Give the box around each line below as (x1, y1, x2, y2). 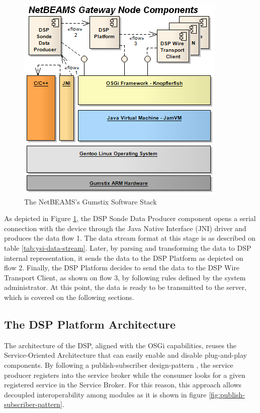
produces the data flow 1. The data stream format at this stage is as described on (4, 233, 255, 243)
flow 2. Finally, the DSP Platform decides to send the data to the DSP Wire (4, 262, 240, 273)
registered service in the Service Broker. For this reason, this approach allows (4, 379, 242, 390)
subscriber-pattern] (4, 399, 62, 409)
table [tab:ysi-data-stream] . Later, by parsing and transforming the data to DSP (4, 242, 251, 253)
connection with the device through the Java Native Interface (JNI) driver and (4, 223, 246, 233)
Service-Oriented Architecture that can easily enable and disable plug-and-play (4, 350, 247, 360)
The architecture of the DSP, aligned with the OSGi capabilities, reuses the (4, 340, 237, 350)
